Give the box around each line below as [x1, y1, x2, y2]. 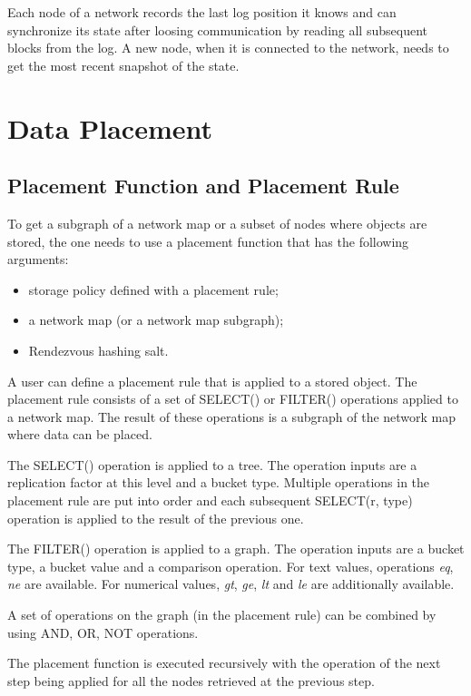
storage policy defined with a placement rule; [28, 279, 279, 299]
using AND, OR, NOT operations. [7, 622, 199, 642]
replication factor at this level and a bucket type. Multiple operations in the [7, 473, 430, 492]
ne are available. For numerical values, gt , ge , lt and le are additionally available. [7, 574, 455, 593]
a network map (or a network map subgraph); [28, 310, 284, 329]
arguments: [7, 250, 69, 269]
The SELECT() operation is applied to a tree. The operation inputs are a [7, 455, 417, 474]
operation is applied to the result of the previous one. [7, 508, 304, 527]
